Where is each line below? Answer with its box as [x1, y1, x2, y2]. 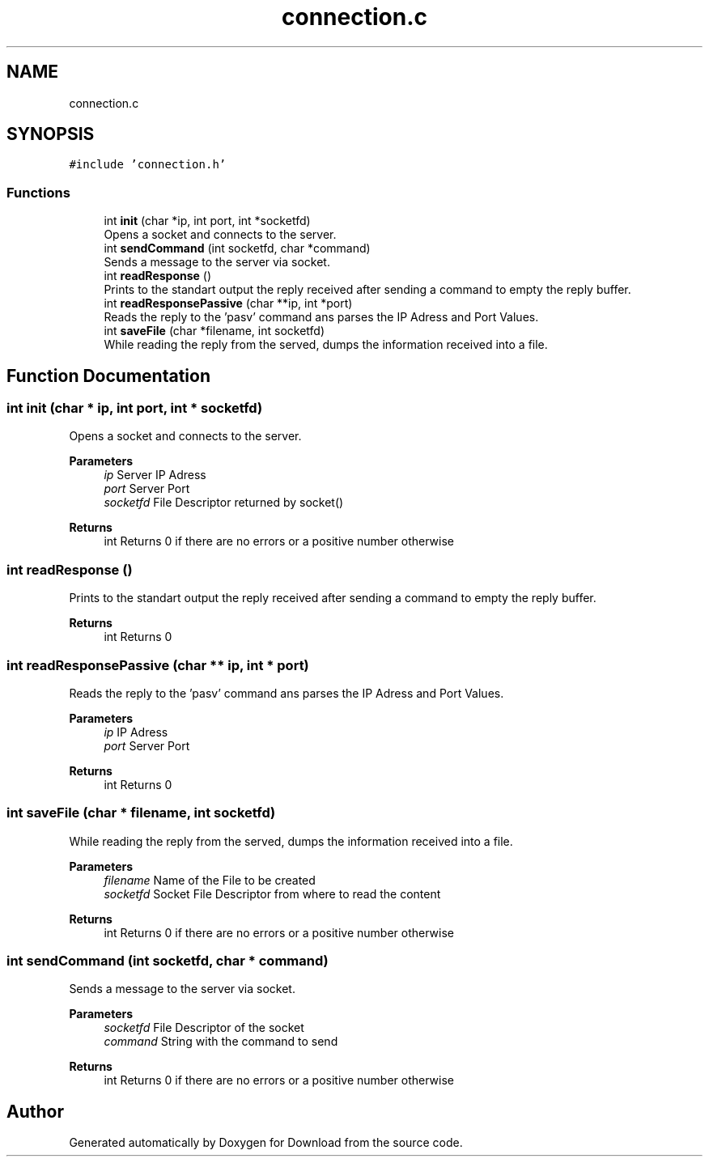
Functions [6, 184, 70, 201]
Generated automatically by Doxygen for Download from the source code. [69, 1135, 463, 1150]
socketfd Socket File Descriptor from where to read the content [104, 886, 441, 901]
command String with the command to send [104, 1034, 338, 1049]
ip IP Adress [104, 724, 168, 739]
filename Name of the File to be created [104, 872, 316, 887]
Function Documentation [6, 365, 210, 386]
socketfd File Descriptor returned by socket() [104, 495, 344, 510]
